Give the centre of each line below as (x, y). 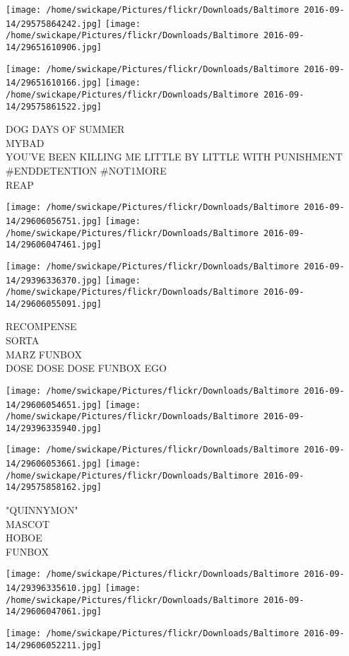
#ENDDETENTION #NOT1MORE (86, 171)
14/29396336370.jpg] (54, 280)
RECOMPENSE (41, 326)
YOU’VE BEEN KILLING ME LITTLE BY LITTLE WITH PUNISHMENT (174, 157)
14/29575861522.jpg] (54, 106)
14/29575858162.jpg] (54, 487)
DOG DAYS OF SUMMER (65, 129)
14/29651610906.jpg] (54, 47)
